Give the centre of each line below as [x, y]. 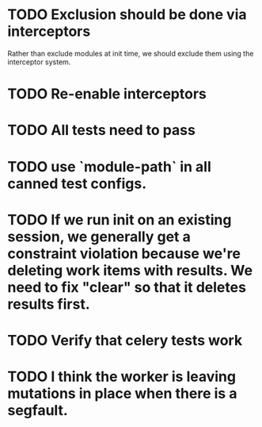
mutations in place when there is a [122, 394]
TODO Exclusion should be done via [127, 15]
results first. [49, 304]
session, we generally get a [99, 237]
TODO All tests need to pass [101, 131]
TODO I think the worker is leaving [122, 377]
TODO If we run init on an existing [120, 219]
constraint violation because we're [124, 254]
